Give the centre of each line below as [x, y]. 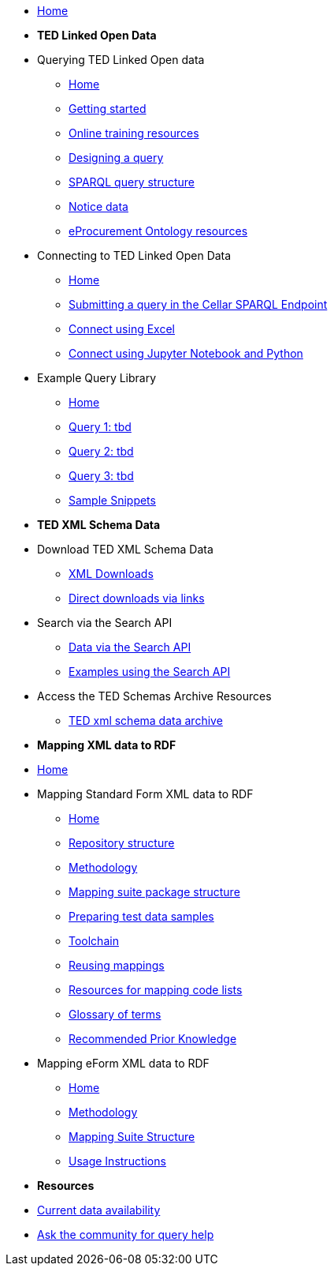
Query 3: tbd [101, 476]
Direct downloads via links [137, 598]
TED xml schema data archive [146, 720]
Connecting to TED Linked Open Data [134, 255]
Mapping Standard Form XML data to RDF [145, 794]
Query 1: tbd [100, 427]
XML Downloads [111, 574]
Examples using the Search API [150, 672]
